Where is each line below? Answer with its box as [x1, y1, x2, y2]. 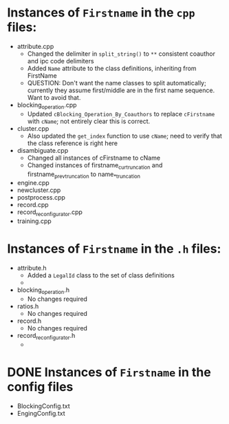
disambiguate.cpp [17, 146, 69, 154]
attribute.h [17, 264, 47, 273]
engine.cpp [17, 179, 50, 187]
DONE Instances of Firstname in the [7, 364, 211, 380]
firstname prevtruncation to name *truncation [27, 170, 141, 180]
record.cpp [17, 201, 50, 209]
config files [7, 379, 74, 394]
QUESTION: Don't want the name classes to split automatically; [27, 78, 206, 87]
